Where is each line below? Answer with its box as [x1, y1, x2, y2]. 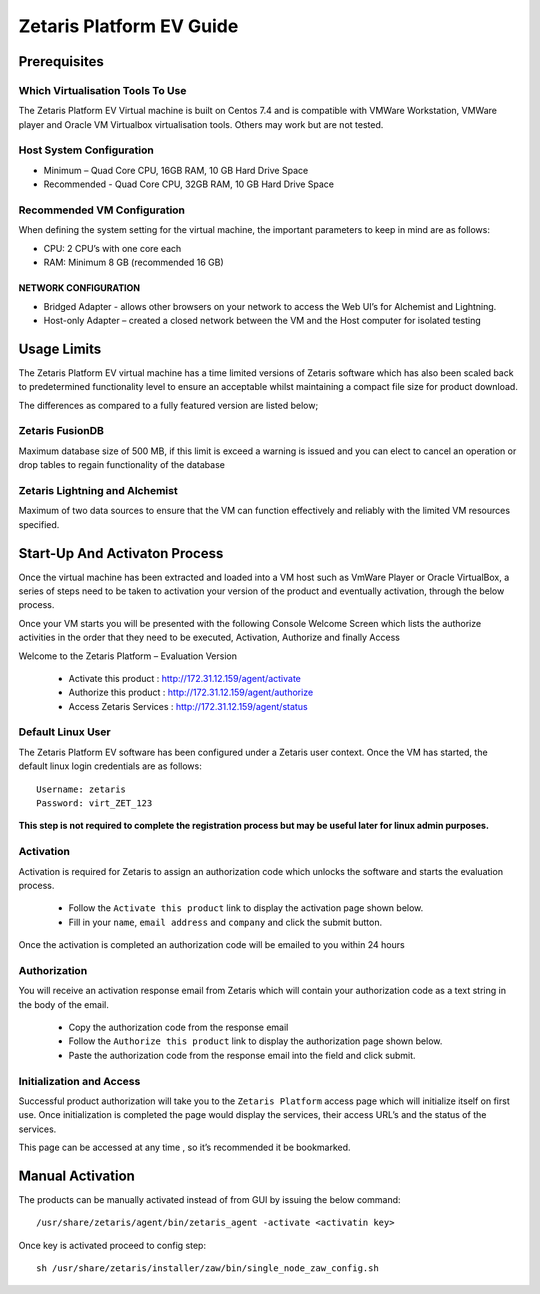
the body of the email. [18, 998, 109, 1010]
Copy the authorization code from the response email [68, 1021, 289, 1034]
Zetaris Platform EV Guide [18, 15, 239, 37]
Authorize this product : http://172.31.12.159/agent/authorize [68, 686, 314, 699]
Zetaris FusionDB [18, 424, 105, 438]
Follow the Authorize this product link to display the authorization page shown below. [68, 1035, 443, 1047]
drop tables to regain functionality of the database [18, 459, 225, 471]
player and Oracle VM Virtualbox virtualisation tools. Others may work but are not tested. [18, 118, 384, 130]
